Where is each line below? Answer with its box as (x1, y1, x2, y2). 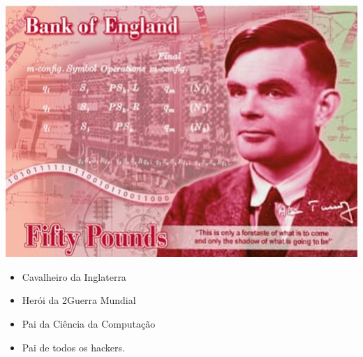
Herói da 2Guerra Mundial (22, 293, 136, 307)
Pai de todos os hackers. (22, 340, 125, 354)
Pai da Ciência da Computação (22, 316, 156, 331)
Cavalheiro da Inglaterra (22, 269, 126, 284)
